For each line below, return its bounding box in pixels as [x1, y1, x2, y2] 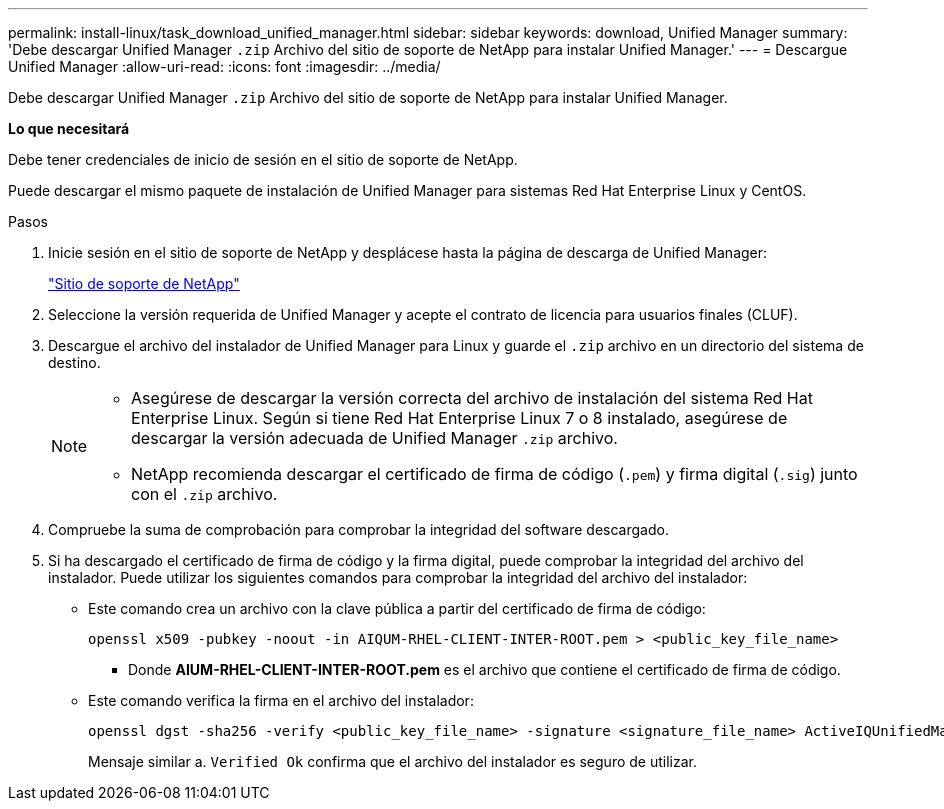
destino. [48, 354, 101, 371]
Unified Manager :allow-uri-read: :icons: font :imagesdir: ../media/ [8, 58, 441, 75]
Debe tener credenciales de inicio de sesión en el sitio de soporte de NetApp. [8, 151, 518, 168]
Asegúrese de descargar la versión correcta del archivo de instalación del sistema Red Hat [131, 388, 813, 408]
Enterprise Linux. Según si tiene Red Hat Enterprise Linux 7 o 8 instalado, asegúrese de [131, 408, 788, 428]
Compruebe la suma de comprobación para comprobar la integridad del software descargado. [48, 521, 669, 538]
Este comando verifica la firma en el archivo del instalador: [88, 692, 474, 709]
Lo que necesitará [8, 120, 130, 137]
